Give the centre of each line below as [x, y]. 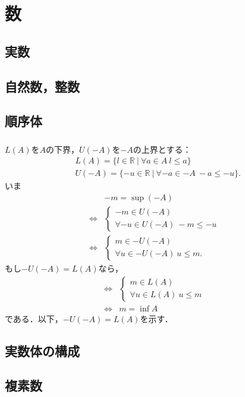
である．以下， [34, 318]
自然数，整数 [42, 86]
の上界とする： [162, 149]
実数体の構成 [42, 350]
